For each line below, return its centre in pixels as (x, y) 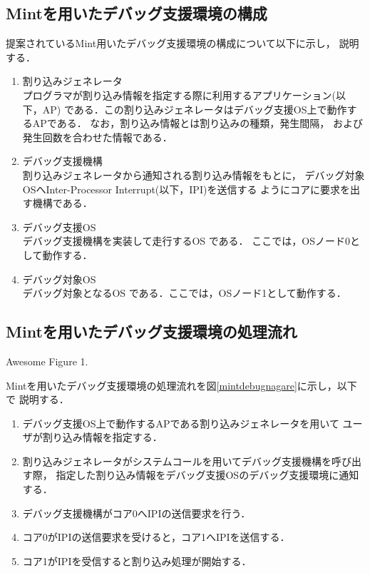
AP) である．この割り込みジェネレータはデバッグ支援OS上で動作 (195, 109)
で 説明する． (37, 399)
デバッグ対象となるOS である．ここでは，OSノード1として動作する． (184, 293)
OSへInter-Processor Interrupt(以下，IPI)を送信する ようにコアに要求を (186, 189)
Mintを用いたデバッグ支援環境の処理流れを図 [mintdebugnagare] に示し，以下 (181, 385)
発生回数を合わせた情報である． (97, 137)
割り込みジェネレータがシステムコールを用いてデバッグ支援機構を (177, 461)
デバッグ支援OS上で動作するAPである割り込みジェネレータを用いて (181, 423)
